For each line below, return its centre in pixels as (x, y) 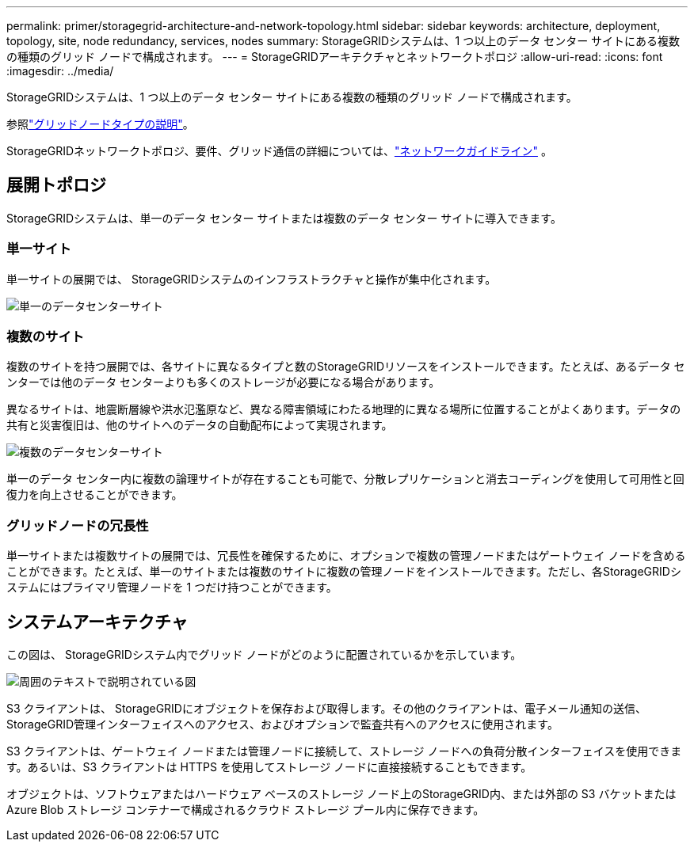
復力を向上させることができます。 (95, 495)
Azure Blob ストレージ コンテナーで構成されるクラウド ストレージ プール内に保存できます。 (246, 809)
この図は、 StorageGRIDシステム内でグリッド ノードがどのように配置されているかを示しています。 (264, 654)
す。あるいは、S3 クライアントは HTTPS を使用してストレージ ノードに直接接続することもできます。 (269, 766)
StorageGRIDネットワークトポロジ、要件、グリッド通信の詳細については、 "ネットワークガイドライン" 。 (279, 151)
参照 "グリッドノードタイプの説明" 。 (100, 124)
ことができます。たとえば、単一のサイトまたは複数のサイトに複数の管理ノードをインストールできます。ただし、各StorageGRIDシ (344, 572)
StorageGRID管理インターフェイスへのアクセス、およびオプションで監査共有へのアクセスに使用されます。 (282, 724)
